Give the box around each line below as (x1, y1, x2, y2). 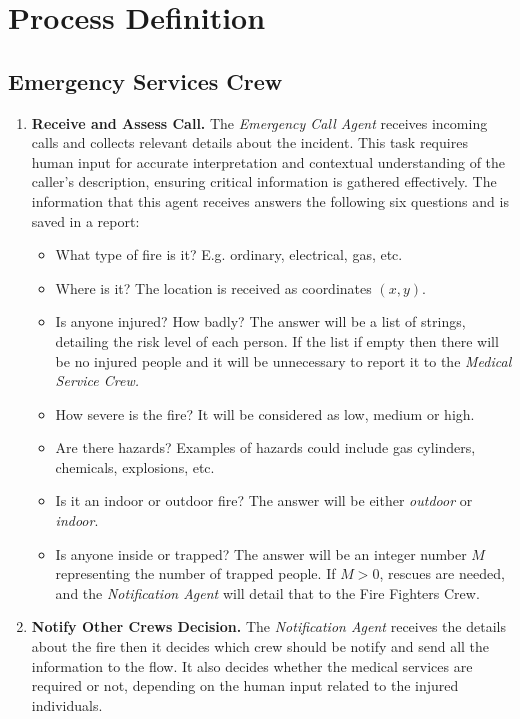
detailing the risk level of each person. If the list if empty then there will (55, 330, 499, 351)
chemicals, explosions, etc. (55, 456, 215, 477)
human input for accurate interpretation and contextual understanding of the (31, 151, 506, 172)
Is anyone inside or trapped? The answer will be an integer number (55, 543, 467, 564)
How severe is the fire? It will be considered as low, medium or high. (55, 403, 475, 424)
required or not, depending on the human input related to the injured (31, 675, 459, 696)
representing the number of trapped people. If (55, 563, 336, 584)
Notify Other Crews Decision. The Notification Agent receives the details (31, 616, 506, 637)
